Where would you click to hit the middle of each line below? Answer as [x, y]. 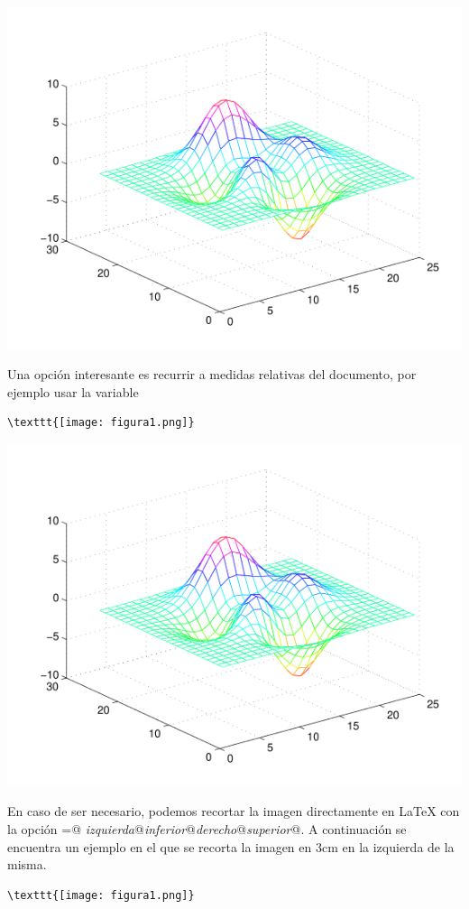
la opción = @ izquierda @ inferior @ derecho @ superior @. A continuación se [207, 828]
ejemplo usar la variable [73, 391]
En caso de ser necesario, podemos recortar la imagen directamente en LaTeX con [234, 811]
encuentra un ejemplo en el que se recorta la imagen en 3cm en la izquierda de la [231, 846]
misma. [27, 864]
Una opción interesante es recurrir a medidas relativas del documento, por [212, 374]
